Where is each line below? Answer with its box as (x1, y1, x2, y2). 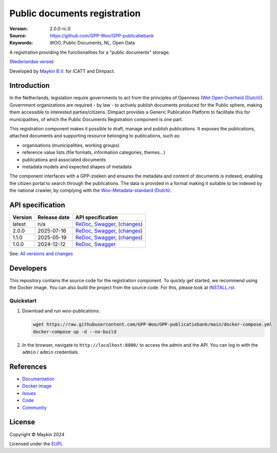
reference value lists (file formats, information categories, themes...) (22, 149, 165, 155)
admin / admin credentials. (22, 349, 80, 355)
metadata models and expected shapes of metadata (22, 164, 132, 170)
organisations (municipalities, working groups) (22, 142, 120, 148)
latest (12, 220, 26, 228)
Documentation (22, 376, 55, 382)
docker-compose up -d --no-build (33, 329, 117, 334)
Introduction (9, 81, 50, 90)
